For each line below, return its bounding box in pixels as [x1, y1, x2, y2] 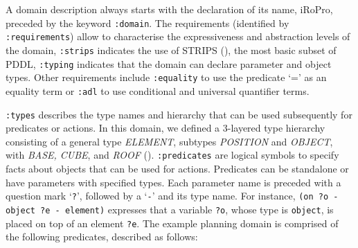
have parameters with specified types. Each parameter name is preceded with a [6, 175, 341, 189]
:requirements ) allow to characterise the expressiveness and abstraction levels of [6, 29, 350, 44]
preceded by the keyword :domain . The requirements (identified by [6, 15, 289, 30]
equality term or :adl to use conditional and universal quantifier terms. [6, 83, 310, 98]
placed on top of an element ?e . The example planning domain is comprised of [6, 215, 339, 230]
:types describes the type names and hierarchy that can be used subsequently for [6, 107, 352, 121]
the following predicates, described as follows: [6, 229, 198, 244]
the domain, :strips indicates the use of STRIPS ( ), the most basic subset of [6, 42, 337, 57]
